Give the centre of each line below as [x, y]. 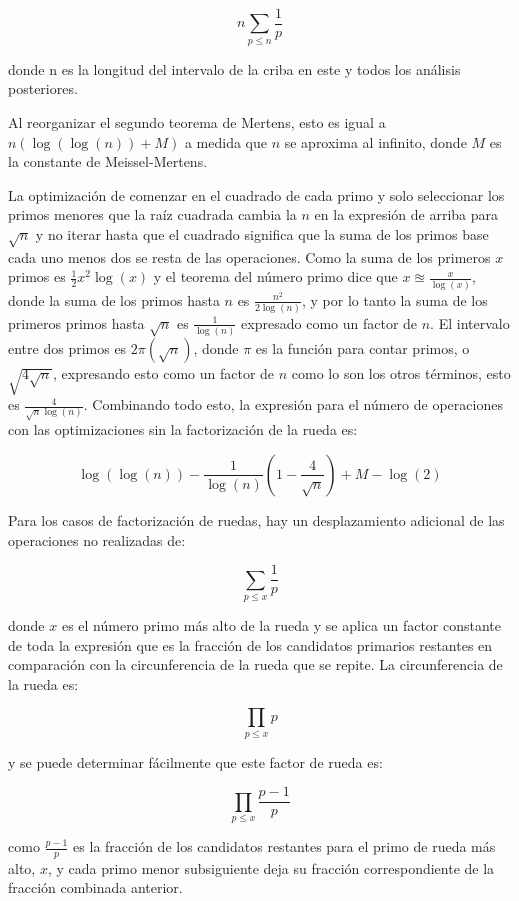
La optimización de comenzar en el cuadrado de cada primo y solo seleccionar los [256, 194]
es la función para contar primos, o [362, 348]
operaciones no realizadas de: [97, 539]
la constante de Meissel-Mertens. [108, 161]
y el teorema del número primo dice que [275, 276]
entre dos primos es [67, 348]
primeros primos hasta [76, 322]
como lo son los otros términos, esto [401, 373]
